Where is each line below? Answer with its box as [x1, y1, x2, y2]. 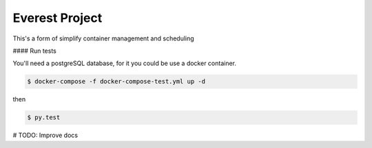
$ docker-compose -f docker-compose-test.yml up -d [27, 77, 206, 86]
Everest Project [12, 10, 103, 25]
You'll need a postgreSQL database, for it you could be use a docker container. [12, 59, 237, 68]
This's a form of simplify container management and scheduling [12, 34, 194, 42]
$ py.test [27, 114, 61, 121]
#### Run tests [12, 47, 56, 55]
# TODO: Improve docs [12, 131, 79, 140]
